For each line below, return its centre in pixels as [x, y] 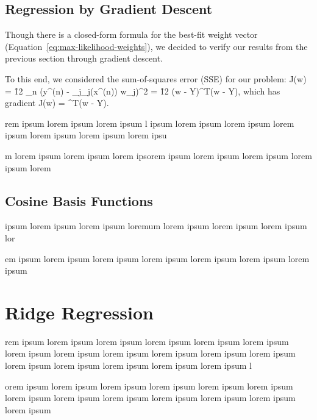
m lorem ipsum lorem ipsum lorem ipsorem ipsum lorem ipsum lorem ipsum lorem [158, 155]
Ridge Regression [79, 312]
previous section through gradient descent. [84, 58]
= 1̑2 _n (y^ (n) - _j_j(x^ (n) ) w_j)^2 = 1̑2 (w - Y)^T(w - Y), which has [143, 91]
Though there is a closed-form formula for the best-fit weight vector [131, 34]
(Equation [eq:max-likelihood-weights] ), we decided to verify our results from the [156, 46]
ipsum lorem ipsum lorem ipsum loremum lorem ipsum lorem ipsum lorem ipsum [156, 226]
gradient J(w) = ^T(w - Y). [57, 103]
